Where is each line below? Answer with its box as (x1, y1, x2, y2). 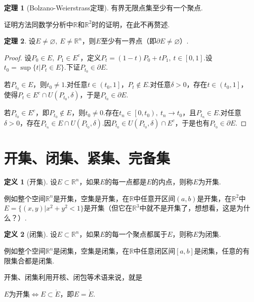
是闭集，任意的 (194, 246, 243, 256)
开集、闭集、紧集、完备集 (4, 148, 170, 168)
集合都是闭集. (10, 255, 54, 265)
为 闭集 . (198, 229, 221, 239)
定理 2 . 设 (4, 36, 36, 46)
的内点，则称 (151, 176, 193, 187)
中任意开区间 (133, 193, 175, 203)
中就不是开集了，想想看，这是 (139, 203, 237, 213)
